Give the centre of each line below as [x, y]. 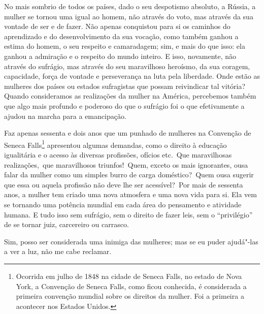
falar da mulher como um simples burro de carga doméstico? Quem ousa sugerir [129, 175]
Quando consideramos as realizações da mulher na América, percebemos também [130, 96]
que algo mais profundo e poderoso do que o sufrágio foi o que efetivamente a [124, 105]
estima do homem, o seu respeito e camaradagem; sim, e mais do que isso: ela [125, 46]
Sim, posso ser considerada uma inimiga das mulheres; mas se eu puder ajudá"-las [131, 241]
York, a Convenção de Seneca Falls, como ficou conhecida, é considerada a [131, 286]
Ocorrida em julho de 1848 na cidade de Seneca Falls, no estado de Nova [129, 276]
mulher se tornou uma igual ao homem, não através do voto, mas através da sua [129, 16]
